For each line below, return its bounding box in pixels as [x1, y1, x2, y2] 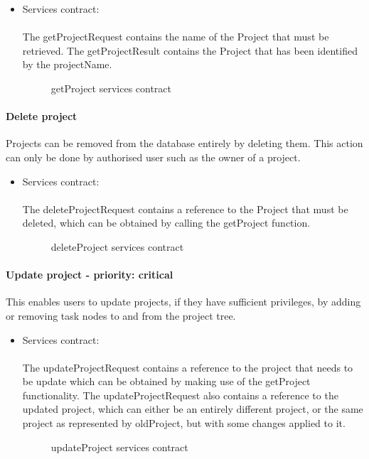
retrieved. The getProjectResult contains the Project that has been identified [22, 43, 358, 58]
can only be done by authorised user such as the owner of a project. [6, 149, 301, 164]
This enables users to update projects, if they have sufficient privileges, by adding [6, 294, 361, 309]
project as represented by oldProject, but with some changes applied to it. [22, 416, 346, 431]
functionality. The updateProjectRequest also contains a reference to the [22, 387, 338, 402]
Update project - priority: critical [6, 267, 173, 282]
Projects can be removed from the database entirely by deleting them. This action [6, 136, 363, 151]
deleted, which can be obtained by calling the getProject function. [22, 215, 311, 230]
